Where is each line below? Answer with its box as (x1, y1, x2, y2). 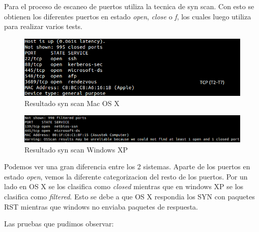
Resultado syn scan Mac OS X (24, 97, 120, 108)
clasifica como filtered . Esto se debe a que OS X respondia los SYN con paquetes (4, 191, 255, 202)
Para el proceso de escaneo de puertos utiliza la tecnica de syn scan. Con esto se (4, 1, 254, 11)
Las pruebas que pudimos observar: (4, 218, 114, 229)
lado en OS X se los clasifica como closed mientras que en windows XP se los (4, 181, 244, 192)
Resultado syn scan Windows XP (24, 144, 128, 154)
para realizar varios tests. (4, 21, 82, 32)
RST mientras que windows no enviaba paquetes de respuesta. (4, 201, 198, 212)
